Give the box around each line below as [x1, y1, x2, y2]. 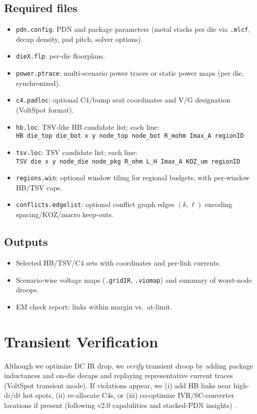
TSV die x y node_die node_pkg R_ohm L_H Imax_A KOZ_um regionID [16, 158, 240, 165]
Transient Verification [4, 331, 159, 351]
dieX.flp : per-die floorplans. [16, 50, 106, 61]
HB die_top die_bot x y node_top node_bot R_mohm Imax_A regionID [16, 132, 244, 140]
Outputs [4, 234, 48, 249]
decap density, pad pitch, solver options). [16, 33, 143, 44]
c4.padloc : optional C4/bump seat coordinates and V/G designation [16, 94, 230, 105]
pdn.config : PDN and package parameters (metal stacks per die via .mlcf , [16, 24, 250, 34]
